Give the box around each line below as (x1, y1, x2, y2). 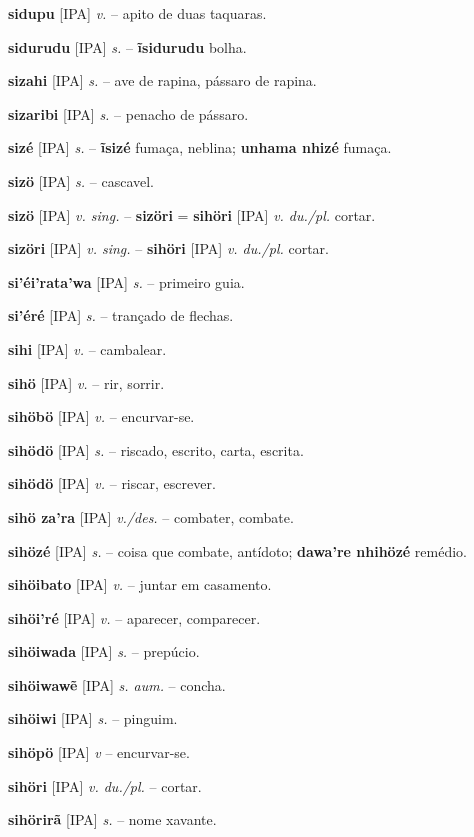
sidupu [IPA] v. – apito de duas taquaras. (8, 3, 267, 23)
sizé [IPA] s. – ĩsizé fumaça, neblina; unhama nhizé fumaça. (8, 137, 392, 158)
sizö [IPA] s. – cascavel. (8, 170, 154, 191)
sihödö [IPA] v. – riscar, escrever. (8, 473, 216, 494)
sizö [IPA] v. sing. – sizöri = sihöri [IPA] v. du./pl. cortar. (8, 204, 376, 225)
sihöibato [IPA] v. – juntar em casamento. (8, 574, 272, 595)
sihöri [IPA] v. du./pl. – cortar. (8, 775, 202, 796)
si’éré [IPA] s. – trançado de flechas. (8, 305, 234, 326)
